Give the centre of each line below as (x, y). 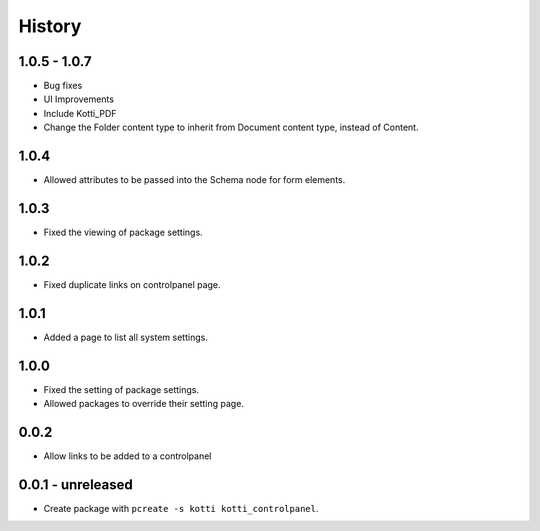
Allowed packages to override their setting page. (144, 404)
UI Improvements (79, 99)
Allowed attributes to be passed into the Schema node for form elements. (194, 180)
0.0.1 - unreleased (76, 484)
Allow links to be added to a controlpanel (127, 456)
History (50, 26)
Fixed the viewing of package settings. (123, 232)
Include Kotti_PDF (80, 113)
